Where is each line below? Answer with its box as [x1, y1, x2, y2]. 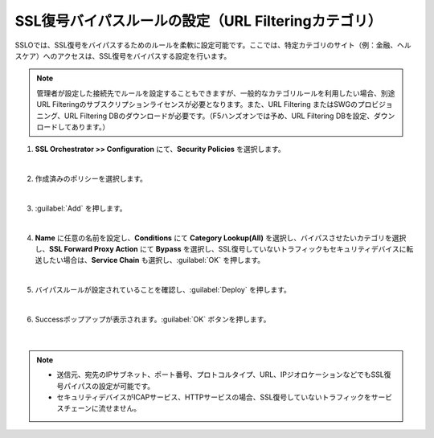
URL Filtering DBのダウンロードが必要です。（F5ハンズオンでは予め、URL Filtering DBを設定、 [64, 111, 374, 121]
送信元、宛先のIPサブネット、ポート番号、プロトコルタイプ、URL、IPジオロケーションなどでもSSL [56, 370, 385, 379]
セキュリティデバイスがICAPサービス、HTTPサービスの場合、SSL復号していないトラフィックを [56, 392, 371, 402]
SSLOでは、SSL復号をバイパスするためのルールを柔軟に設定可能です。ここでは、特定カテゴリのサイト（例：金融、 [14, 40, 398, 50]
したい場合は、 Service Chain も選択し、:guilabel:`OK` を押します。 [41, 256, 265, 265]
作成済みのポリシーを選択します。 [35, 174, 148, 184]
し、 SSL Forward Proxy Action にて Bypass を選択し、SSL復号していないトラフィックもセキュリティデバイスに [35, 244, 407, 254]
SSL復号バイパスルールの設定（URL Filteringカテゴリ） [14, 12, 383, 30]
